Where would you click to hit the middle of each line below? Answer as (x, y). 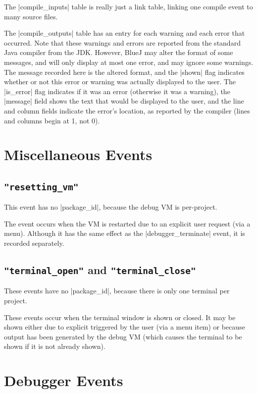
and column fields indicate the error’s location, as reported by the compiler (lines (127, 110)
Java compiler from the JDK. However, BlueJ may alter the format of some (119, 52)
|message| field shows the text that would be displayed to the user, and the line (124, 101)
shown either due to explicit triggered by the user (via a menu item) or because (125, 327)
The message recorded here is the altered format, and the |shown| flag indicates (124, 72)
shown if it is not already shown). (55, 346)
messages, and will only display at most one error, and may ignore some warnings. (129, 62)
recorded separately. (34, 243)
